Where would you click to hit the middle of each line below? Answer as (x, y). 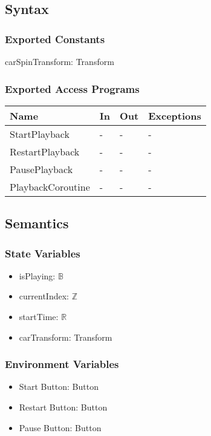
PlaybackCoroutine (50, 186)
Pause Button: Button (60, 427)
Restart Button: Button (63, 407)
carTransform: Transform (66, 337)
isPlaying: (37, 275)
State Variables (43, 253)
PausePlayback (41, 169)
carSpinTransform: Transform (60, 61)
